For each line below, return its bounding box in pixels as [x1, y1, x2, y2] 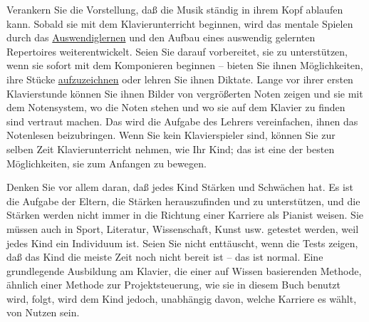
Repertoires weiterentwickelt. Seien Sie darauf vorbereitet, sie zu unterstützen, [6, 43, 348, 58]
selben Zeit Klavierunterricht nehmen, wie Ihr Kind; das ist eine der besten [6, 141, 335, 156]
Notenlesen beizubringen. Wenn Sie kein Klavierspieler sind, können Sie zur [6, 128, 336, 142]
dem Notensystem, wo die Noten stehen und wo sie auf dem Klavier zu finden [6, 100, 345, 115]
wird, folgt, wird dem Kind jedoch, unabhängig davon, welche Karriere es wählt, [6, 291, 357, 306]
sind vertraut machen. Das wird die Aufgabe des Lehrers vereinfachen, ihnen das [6, 113, 358, 128]
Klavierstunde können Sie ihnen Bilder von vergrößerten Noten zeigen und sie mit [6, 85, 363, 100]
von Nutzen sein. [6, 305, 80, 320]
